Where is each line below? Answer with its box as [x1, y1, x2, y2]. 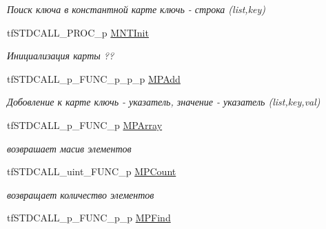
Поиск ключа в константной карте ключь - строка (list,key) [7, 2, 266, 16]
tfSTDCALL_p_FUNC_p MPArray [7, 117, 163, 132]
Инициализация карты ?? [7, 48, 114, 63]
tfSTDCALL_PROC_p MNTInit [7, 25, 149, 39]
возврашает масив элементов [7, 141, 132, 155]
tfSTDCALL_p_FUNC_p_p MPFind [7, 210, 171, 225]
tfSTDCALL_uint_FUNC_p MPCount [7, 164, 176, 179]
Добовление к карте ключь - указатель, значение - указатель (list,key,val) [7, 94, 320, 109]
